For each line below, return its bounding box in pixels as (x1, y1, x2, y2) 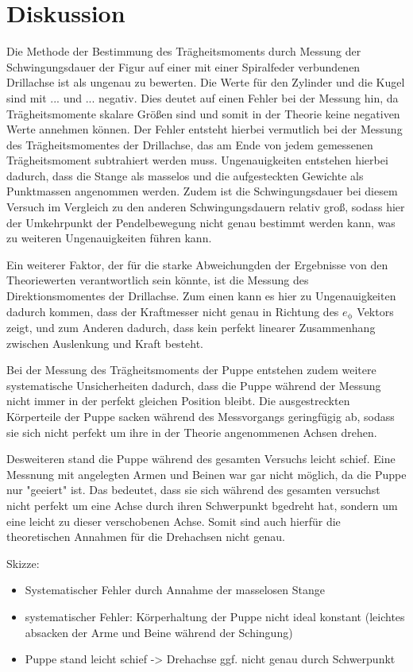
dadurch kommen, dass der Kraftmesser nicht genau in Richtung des (6, 303, 339, 319)
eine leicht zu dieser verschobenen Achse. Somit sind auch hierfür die (6, 512, 341, 529)
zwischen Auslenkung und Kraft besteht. (6, 334, 204, 351)
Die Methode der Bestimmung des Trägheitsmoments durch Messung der (6, 43, 361, 60)
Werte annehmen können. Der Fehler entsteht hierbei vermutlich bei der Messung (6, 121, 403, 137)
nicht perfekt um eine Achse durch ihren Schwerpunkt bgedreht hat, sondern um (6, 497, 398, 514)
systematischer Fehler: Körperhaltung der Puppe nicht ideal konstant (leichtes (25, 608, 405, 624)
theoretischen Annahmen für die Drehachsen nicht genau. (6, 528, 285, 545)
